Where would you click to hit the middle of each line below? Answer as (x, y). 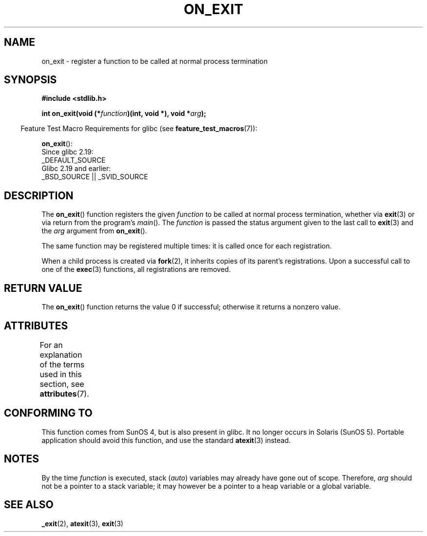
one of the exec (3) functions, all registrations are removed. (136, 269)
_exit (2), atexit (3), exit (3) (82, 523)
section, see (62, 384)
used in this (61, 374)
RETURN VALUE (43, 288)
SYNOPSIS (30, 80)
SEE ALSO (29, 505)
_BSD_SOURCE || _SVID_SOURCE (95, 177)
